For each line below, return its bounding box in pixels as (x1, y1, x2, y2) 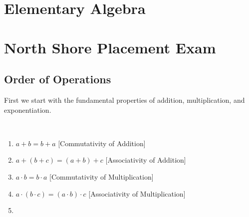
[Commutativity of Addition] (58, 138, 146, 148)
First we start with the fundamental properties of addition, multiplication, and (4, 94, 245, 105)
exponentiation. (4, 104, 51, 115)
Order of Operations (4, 71, 111, 87)
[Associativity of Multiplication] (88, 188, 186, 199)
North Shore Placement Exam (4, 37, 216, 57)
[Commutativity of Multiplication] (49, 171, 154, 182)
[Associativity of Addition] (105, 155, 186, 165)
